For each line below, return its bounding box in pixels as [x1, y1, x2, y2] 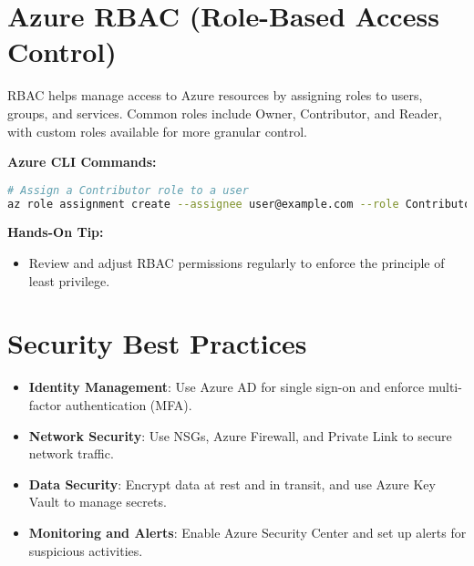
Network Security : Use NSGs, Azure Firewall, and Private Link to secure [28, 426, 452, 445]
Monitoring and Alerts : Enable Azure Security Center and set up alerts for [28, 522, 467, 541]
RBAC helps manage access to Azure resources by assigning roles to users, [7, 86, 423, 105]
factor [28, 395, 62, 414]
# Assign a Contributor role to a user [7, 183, 249, 197]
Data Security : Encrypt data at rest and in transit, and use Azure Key [28, 474, 436, 493]
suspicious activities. [28, 540, 143, 560]
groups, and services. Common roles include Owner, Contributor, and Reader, [7, 103, 442, 122]
